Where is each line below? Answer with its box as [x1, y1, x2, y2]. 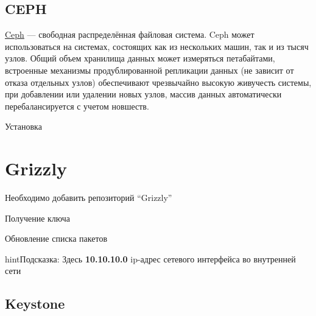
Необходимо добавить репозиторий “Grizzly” [5, 191, 172, 204]
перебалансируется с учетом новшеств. [5, 99, 149, 112]
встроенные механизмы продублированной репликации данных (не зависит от [5, 63, 294, 76]
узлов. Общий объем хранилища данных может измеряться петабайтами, [5, 52, 275, 65]
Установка [5, 120, 42, 133]
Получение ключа [5, 211, 70, 224]
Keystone [5, 294, 65, 313]
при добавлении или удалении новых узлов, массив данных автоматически [5, 88, 282, 100]
